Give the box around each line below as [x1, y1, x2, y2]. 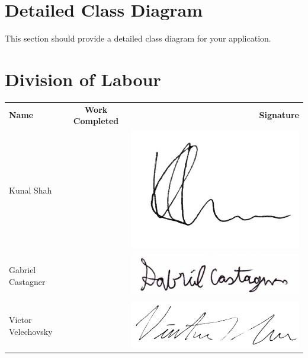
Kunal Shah [9, 183, 52, 196]
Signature [259, 109, 299, 121]
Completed [73, 115, 119, 127]
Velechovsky [9, 325, 53, 337]
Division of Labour [5, 66, 161, 91]
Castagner [9, 275, 46, 287]
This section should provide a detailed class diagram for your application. [5, 32, 271, 45]
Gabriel [9, 264, 36, 276]
